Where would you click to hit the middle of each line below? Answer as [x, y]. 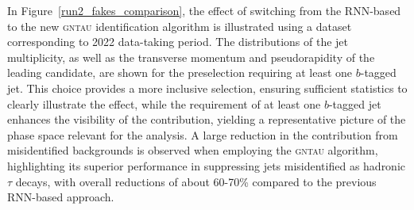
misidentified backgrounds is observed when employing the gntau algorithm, [193, 150]
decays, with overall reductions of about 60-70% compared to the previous [196, 181]
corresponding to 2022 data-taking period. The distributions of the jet [178, 42]
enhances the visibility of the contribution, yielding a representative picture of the [207, 119]
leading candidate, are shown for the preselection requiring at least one [180, 73]
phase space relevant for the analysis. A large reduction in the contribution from [203, 134]
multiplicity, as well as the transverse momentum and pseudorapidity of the [191, 57]
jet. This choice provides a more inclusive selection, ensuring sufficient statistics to [207, 88]
